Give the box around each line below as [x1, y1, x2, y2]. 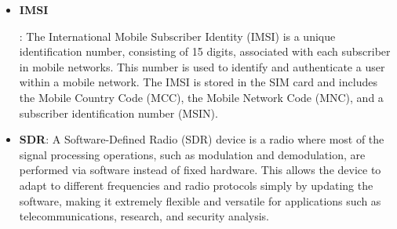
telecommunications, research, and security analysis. [19, 208, 270, 224]
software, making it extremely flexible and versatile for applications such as [19, 192, 381, 209]
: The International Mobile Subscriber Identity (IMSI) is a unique [19, 27, 336, 44]
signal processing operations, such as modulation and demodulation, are [19, 146, 366, 162]
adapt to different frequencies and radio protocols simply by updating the [19, 176, 373, 193]
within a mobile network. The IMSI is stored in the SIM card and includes [19, 74, 377, 90]
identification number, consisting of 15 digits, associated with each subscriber [19, 43, 391, 60]
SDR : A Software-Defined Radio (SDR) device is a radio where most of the [19, 131, 384, 147]
